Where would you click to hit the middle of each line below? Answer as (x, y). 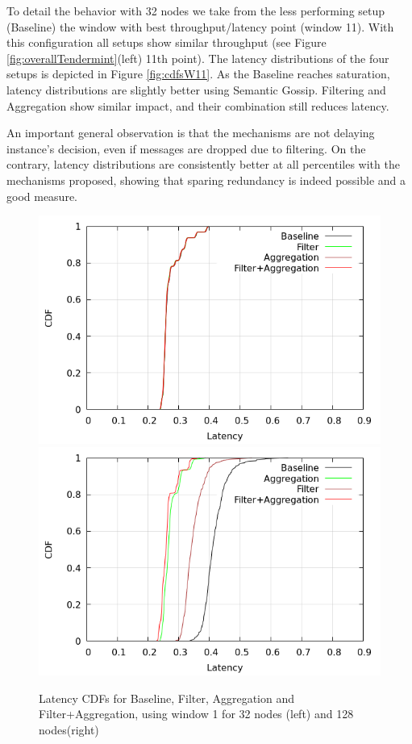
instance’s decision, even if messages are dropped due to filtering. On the (186, 148)
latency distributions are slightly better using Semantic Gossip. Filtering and (196, 89)
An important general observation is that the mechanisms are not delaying (191, 133)
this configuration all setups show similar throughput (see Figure (166, 42)
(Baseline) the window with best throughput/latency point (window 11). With (200, 26)
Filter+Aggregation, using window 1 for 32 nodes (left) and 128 (196, 714)
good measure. (42, 196)
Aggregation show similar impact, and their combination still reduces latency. (198, 105)
